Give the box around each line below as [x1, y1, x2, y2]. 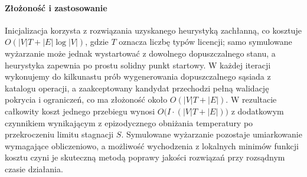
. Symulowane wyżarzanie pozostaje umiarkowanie [121, 128, 302, 140]
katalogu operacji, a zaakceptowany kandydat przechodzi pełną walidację [5, 81, 269, 94]
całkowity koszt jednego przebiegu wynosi [5, 104, 155, 117]
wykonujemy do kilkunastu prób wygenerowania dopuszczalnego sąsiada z [5, 70, 271, 83]
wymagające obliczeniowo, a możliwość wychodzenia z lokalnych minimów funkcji [5, 139, 299, 152]
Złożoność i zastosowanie [5, 1, 107, 14]
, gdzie [85, 35, 109, 48]
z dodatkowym [231, 104, 284, 117]
